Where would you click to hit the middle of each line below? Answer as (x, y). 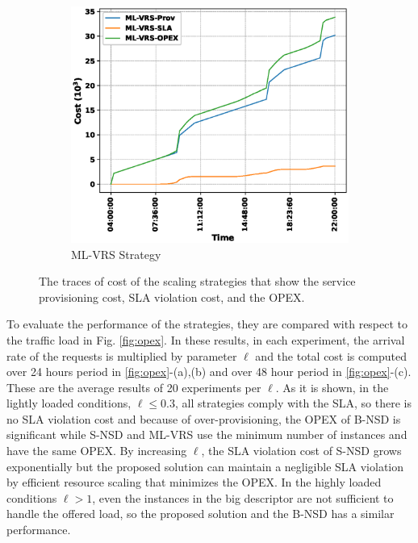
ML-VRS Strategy (116, 254)
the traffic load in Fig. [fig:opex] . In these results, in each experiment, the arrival (206, 339)
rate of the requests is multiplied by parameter (122, 355)
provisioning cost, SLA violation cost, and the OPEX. (172, 297)
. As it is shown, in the (332, 387)
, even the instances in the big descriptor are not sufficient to (243, 497)
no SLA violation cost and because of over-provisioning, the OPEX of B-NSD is (204, 418)
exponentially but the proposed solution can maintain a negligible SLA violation (205, 466)
